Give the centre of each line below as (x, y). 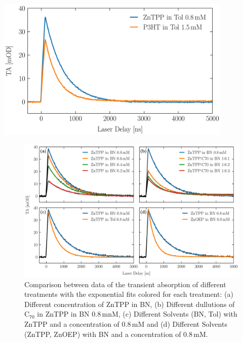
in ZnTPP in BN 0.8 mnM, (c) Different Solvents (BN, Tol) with (137, 314)
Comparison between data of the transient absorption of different (125, 284)
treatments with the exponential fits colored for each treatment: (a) (129, 294)
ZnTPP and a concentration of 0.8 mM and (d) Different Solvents (126, 323)
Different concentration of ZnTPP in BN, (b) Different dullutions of (130, 304)
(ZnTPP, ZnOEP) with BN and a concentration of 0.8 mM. (116, 334)
